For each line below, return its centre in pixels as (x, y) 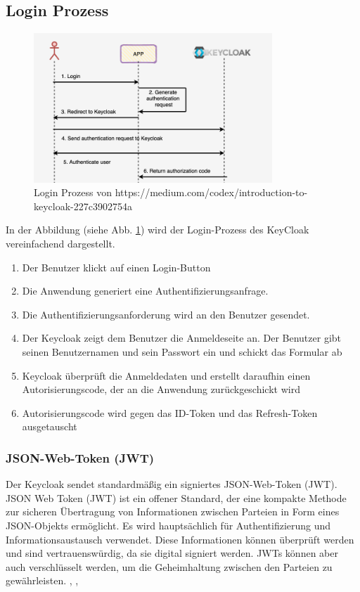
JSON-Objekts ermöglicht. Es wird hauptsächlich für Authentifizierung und (168, 525)
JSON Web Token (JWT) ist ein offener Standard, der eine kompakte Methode (176, 497)
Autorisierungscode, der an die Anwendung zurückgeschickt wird (161, 389)
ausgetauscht (50, 426)
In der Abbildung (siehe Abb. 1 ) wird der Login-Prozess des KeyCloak (157, 230)
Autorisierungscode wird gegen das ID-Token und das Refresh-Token (170, 412)
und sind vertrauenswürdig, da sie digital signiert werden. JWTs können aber (172, 553)
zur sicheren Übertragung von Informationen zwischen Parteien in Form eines (173, 511)
